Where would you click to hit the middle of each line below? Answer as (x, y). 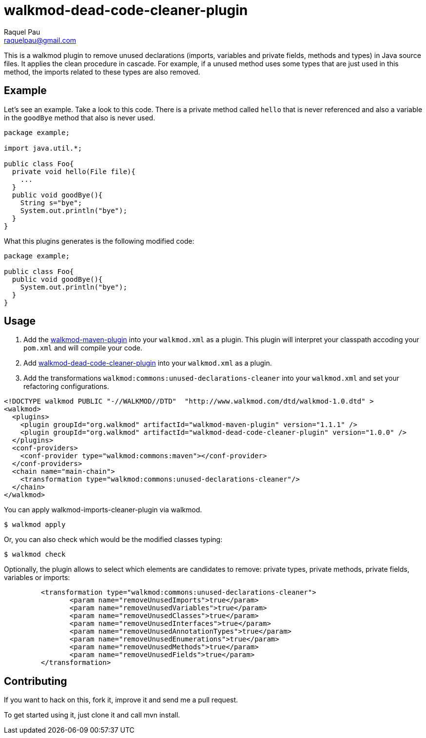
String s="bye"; (51, 203)
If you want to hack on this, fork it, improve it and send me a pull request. (121, 700)
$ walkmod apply (35, 525)
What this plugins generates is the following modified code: (99, 241)
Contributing (36, 681)
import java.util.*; (43, 148)
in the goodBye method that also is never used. (80, 117)
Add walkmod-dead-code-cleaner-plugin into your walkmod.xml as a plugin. (148, 363)
